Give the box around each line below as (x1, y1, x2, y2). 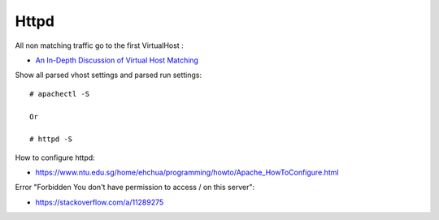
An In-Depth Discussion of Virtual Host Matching (35, 55, 199, 65)
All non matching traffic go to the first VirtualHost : (15, 41, 184, 50)
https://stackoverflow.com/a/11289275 (35, 197, 164, 207)
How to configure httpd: (15, 153, 95, 162)
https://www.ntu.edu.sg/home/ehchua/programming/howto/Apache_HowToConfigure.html (35, 167, 339, 178)
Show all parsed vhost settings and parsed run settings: (15, 70, 202, 80)
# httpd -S (29, 135, 73, 144)
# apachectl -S (29, 89, 90, 98)
